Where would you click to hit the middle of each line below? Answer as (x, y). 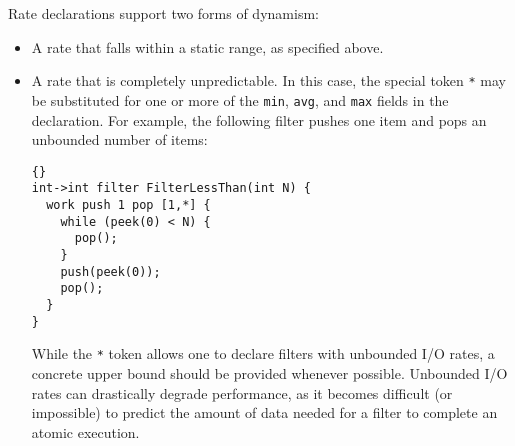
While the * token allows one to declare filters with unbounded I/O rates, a (263, 353)
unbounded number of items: (119, 139)
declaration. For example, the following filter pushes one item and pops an (259, 119)
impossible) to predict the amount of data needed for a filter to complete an (264, 412)
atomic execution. (85, 431)
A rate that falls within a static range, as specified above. (207, 46)
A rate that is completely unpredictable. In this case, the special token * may (268, 80)
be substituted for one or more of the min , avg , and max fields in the (240, 99)
